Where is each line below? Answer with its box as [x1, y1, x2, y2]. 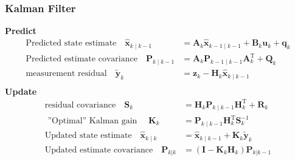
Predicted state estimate [26, 39, 117, 48]
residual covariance [44, 100, 116, 109]
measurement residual [26, 69, 107, 78]
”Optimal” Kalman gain [47, 117, 137, 126]
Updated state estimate [44, 131, 132, 140]
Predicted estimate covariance [26, 55, 137, 64]
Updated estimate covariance [44, 145, 153, 154]
